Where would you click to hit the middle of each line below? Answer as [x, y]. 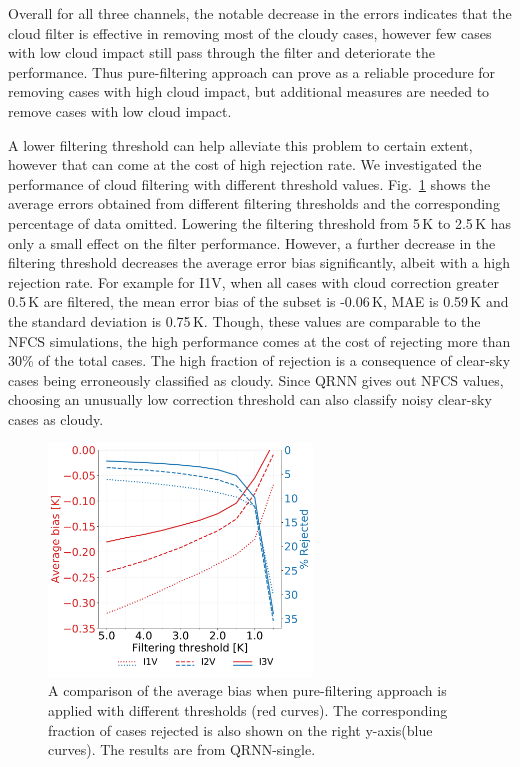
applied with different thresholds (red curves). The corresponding [248, 709]
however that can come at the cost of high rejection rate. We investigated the [245, 164]
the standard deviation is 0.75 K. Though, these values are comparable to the [244, 320]
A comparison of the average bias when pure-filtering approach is [247, 690]
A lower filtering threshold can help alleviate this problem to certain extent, [240, 144]
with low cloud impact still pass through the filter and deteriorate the [222, 52]
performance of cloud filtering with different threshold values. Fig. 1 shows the [249, 183]
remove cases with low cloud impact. [120, 110]
